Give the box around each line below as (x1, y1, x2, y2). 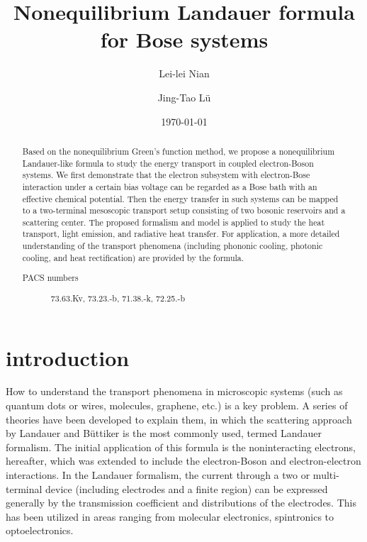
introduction (6, 343, 130, 372)
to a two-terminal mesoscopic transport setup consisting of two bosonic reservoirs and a (22, 204, 346, 216)
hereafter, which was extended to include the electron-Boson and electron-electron (6, 453, 361, 468)
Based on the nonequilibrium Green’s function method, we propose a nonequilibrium (22, 145, 335, 157)
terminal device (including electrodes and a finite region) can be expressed (6, 481, 328, 496)
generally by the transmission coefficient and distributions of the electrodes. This (6, 495, 356, 510)
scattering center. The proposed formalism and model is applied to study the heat (22, 216, 325, 228)
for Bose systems (100, 25, 269, 54)
